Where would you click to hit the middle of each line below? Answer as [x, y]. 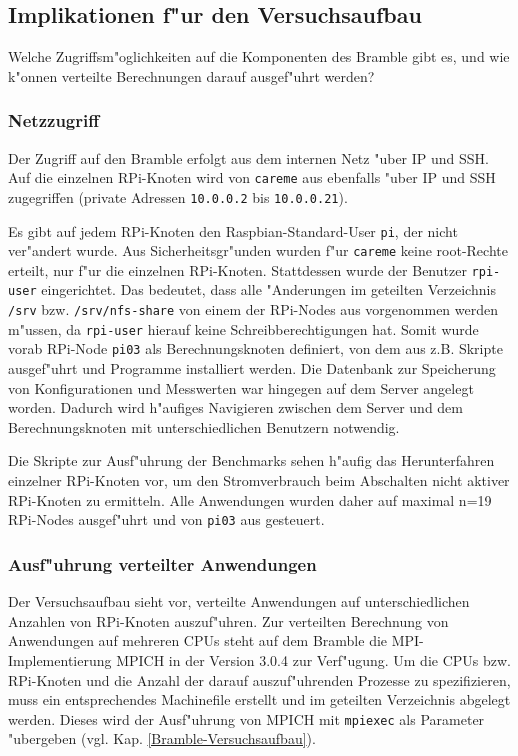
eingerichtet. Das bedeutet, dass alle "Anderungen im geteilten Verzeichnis [268, 289]
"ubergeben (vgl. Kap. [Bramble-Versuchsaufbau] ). [162, 738]
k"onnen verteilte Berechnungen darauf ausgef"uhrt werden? [191, 75]
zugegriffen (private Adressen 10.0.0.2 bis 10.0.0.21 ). [178, 196]
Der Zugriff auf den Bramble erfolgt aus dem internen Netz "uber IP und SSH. [248, 157]
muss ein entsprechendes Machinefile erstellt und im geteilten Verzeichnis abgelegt [259, 699]
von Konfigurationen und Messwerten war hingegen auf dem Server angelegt [241, 387]
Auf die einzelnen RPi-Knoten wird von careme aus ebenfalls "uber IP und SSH [252, 177]
